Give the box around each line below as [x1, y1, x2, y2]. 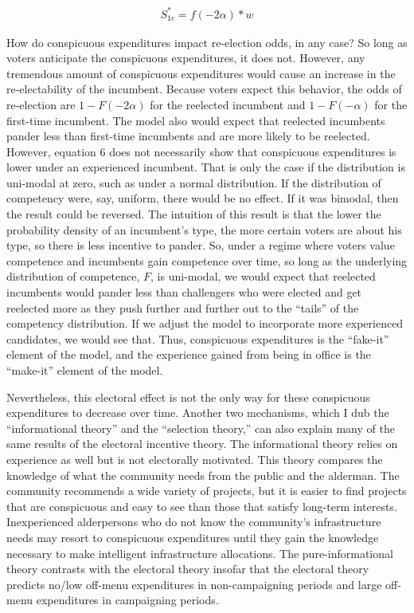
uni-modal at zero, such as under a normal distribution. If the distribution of [6, 174, 381, 191]
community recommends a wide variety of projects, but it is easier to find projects [6, 482, 407, 499]
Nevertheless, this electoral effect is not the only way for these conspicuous [6, 388, 370, 405]
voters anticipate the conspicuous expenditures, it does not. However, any [6, 49, 365, 66]
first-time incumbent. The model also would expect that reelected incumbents [6, 112, 385, 128]
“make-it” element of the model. [6, 362, 163, 378]
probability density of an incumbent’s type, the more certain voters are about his [6, 221, 402, 238]
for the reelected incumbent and [150, 96, 306, 112]
